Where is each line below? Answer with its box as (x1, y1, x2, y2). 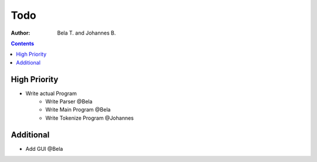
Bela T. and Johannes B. (57, 29, 116, 36)
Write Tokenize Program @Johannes (45, 114, 134, 122)
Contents (11, 40, 35, 47)
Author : (11, 29, 31, 36)
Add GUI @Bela (25, 145, 63, 152)
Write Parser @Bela (45, 98, 93, 105)
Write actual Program (25, 90, 77, 97)
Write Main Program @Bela (45, 106, 111, 113)
